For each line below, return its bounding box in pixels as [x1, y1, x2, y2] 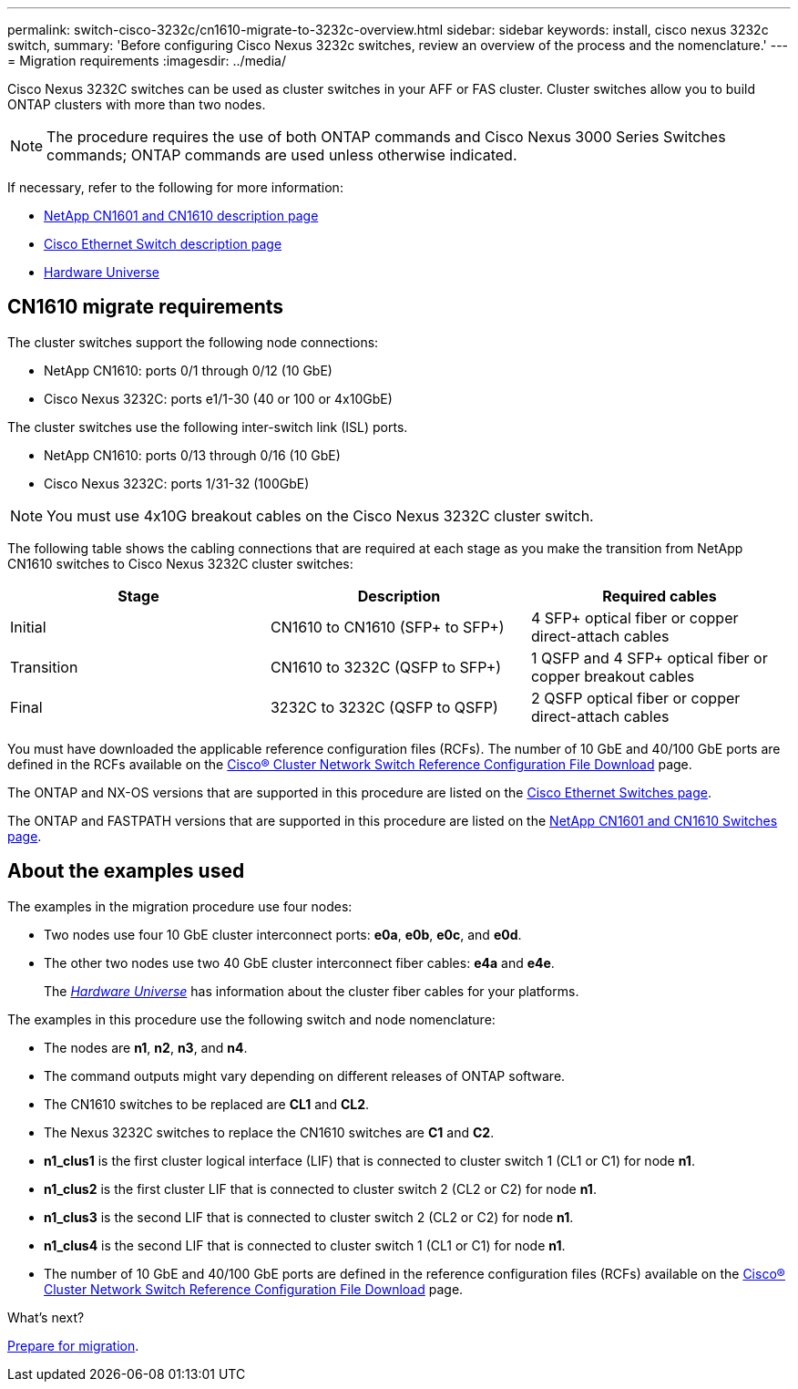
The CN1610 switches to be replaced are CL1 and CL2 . [44, 1096, 370, 1112]
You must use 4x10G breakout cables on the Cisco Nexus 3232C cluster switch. [46, 506, 594, 525]
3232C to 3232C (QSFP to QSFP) [270, 697, 498, 716]
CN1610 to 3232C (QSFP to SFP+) [270, 657, 502, 676]
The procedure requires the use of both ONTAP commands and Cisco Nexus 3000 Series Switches [46, 128, 726, 146]
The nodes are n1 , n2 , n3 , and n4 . [44, 1039, 248, 1055]
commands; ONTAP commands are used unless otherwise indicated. [46, 146, 517, 164]
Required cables [602, 586, 717, 605]
